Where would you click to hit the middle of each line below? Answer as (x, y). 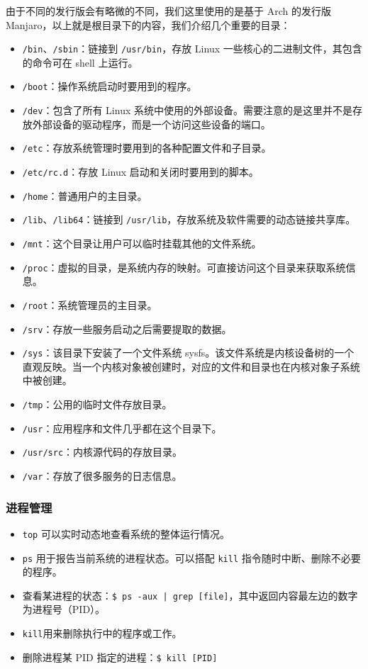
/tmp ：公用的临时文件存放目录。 (97, 404)
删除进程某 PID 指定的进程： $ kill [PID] (120, 657)
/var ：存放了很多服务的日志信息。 (102, 476)
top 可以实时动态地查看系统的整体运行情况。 (126, 533)
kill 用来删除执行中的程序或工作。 (102, 633)
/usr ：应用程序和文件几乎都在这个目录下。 (122, 428)
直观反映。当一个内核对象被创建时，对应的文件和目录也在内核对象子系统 (191, 366)
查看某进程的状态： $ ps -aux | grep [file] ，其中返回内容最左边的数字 (190, 595)
